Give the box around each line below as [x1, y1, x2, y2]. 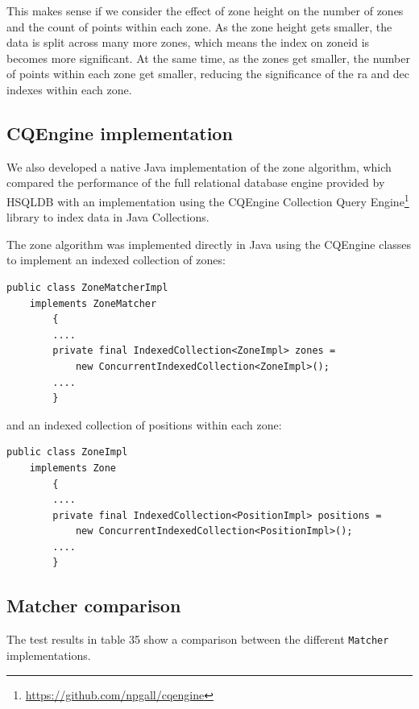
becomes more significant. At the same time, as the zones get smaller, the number [6, 49, 410, 66]
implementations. [6, 646, 91, 663]
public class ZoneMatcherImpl [6, 281, 168, 293]
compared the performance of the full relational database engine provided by [6, 174, 385, 191]
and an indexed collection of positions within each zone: [6, 416, 282, 433]
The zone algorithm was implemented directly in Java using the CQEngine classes [6, 235, 412, 252]
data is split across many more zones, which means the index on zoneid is [6, 34, 370, 51]
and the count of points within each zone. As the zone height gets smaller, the [6, 18, 392, 35]
